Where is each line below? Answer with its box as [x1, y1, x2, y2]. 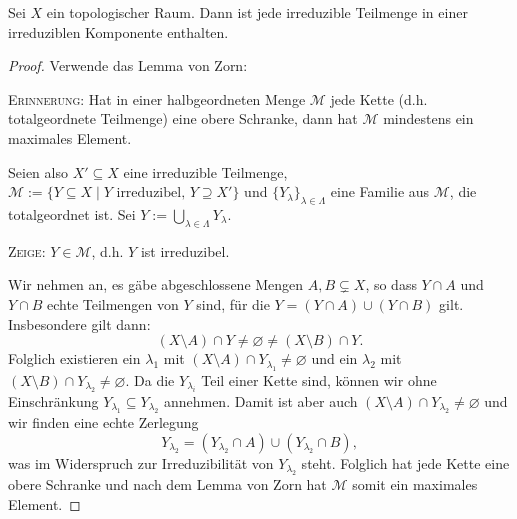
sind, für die [196, 293, 270, 314]
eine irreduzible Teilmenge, [123, 161, 288, 182]
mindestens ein [383, 108, 474, 129]
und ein [311, 348, 358, 369]
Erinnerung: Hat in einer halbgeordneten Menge [8, 88, 306, 109]
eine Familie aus [330, 181, 430, 202]
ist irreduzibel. [140, 240, 230, 261]
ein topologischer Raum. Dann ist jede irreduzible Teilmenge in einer [46, 2, 468, 22]
